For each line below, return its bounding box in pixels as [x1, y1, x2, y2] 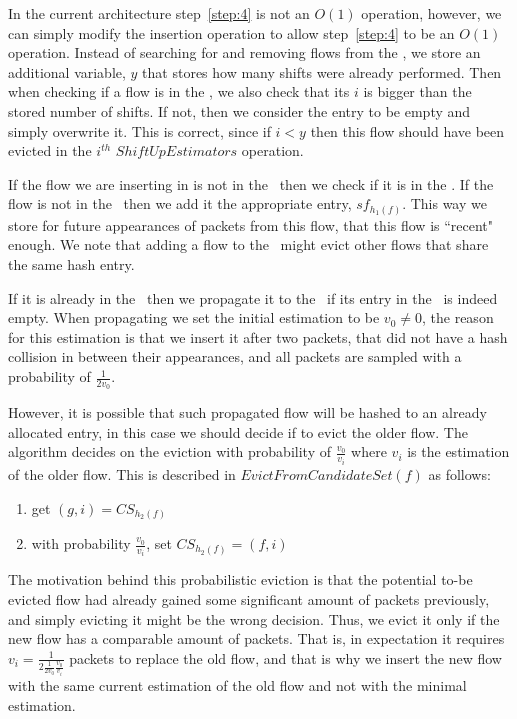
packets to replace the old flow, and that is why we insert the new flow [69, 647, 502, 668]
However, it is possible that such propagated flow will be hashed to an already [8, 402, 487, 423]
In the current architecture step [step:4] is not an [8, 3, 310, 23]
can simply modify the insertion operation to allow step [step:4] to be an [8, 22, 455, 43]
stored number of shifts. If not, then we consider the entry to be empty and [8, 100, 471, 121]
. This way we [402, 193, 487, 214]
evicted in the [8, 140, 92, 161]
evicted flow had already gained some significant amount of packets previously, [8, 589, 490, 610]
